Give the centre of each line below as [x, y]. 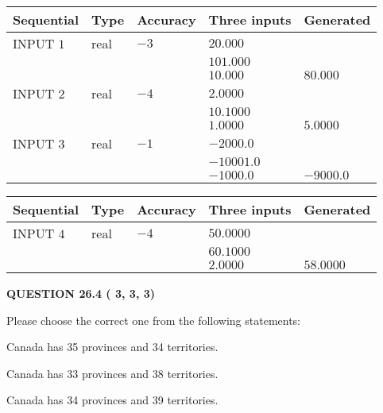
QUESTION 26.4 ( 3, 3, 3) [81, 293]
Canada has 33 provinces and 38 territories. [112, 373]
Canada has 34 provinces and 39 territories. [112, 400]
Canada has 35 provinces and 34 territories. [112, 347]
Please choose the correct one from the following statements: [154, 320]
